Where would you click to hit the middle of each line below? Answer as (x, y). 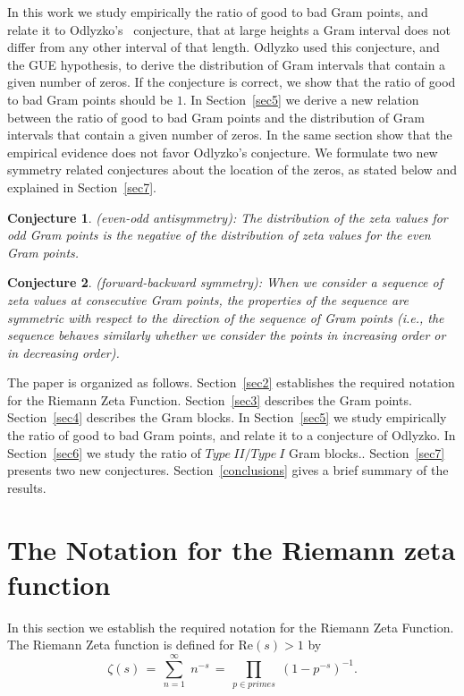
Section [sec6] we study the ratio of (104, 452)
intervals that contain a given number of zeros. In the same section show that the (230, 135)
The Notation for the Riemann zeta (232, 549)
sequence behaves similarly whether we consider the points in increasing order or (227, 335)
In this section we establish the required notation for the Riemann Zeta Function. (231, 627)
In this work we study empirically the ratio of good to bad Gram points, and (218, 12)
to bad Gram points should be (90, 99)
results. (27, 487)
